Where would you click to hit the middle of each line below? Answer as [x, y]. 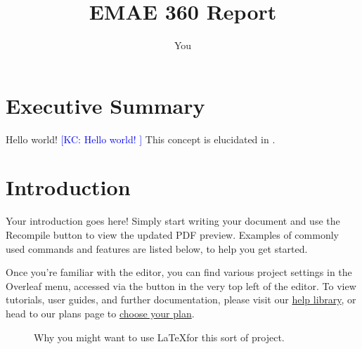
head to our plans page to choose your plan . [100, 313]
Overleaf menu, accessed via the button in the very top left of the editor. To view [181, 285]
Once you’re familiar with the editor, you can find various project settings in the [179, 272]
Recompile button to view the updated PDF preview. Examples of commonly [172, 234]
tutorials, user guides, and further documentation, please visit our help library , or [181, 299]
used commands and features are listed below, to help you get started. [157, 248]
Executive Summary [105, 105]
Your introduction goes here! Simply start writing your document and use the [173, 221]
